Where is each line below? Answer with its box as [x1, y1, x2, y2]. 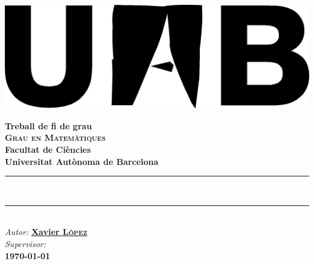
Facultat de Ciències [5, 143, 91, 156]
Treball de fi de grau [5, 119, 92, 132]
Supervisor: [5, 237, 46, 250]
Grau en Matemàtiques [5, 131, 106, 144]
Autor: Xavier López [5, 225, 88, 238]
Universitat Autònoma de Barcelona [5, 155, 159, 167]
